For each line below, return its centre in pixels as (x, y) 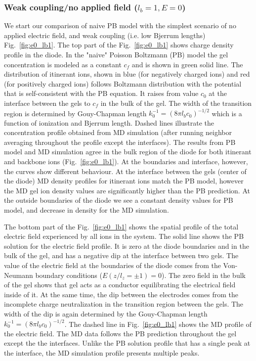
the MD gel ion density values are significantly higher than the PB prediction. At (127, 190)
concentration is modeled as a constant (63, 64)
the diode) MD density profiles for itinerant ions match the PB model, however (124, 181)
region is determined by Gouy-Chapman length (75, 113)
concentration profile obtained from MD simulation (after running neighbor (118, 132)
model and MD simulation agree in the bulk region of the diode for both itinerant (128, 152)
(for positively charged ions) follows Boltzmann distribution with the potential (123, 83)
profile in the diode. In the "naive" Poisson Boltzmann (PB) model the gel (116, 54)
